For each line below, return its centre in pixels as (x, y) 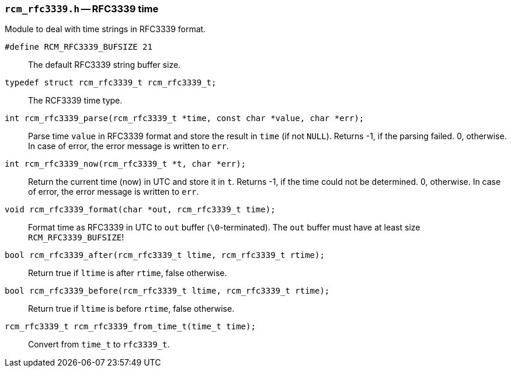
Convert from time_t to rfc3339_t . (99, 345)
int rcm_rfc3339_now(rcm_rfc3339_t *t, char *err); (126, 164)
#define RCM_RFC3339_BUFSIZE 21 (79, 47)
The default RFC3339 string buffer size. (105, 65)
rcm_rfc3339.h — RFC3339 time (82, 9)
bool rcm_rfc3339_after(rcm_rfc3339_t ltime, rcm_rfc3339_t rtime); (165, 255)
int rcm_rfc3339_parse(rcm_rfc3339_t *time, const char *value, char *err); (185, 118)
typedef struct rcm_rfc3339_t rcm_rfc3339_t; (111, 83)
